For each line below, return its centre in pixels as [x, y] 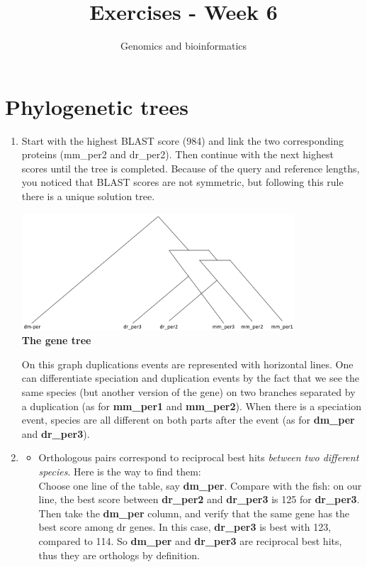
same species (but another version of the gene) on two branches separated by [188, 392]
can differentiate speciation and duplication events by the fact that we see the [191, 378]
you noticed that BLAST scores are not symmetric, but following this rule [182, 182]
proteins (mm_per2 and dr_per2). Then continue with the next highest [177, 154]
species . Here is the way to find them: [120, 472]
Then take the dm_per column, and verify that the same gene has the [194, 513]
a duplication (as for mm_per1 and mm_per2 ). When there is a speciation [191, 406]
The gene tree [56, 340]
